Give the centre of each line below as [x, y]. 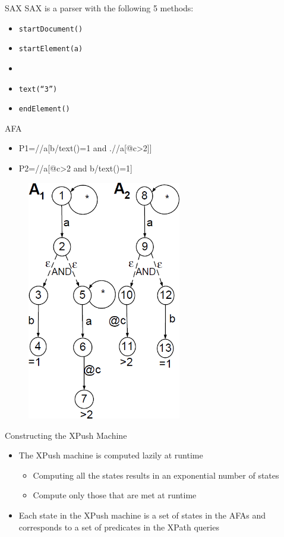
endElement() [44, 109]
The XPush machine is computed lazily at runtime [111, 455]
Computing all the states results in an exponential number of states [156, 475]
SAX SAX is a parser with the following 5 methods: [99, 8]
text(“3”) [38, 89]
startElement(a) [51, 49]
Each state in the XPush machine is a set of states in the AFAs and [142, 515]
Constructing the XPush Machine [66, 435]
